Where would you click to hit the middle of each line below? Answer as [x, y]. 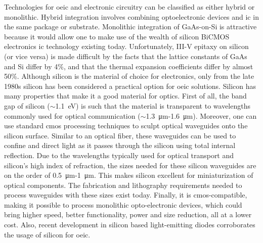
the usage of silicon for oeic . [47, 234]
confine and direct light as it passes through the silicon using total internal [120, 145]
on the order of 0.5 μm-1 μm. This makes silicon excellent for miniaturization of [129, 175]
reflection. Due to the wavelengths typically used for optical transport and [119, 155]
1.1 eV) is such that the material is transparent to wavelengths [153, 105]
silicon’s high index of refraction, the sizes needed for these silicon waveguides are [130, 165]
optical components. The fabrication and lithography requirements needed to [123, 185]
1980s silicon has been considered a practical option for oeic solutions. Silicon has [130, 86]
